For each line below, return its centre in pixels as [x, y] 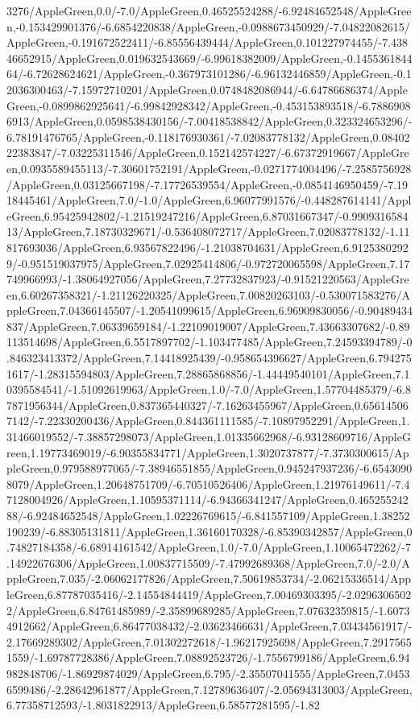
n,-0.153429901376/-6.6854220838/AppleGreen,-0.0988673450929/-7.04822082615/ [208, 26]
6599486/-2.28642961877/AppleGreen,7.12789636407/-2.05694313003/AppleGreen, [209, 689]
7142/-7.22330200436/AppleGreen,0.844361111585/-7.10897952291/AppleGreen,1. [208, 421]
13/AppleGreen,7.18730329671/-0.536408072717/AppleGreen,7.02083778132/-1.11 [208, 231]
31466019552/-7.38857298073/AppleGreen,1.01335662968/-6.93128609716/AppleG [209, 437]
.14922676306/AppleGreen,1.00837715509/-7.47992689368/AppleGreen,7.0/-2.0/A [208, 562]
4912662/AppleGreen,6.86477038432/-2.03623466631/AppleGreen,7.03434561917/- [209, 626]
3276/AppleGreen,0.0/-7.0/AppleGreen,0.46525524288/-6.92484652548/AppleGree [209, 10]
